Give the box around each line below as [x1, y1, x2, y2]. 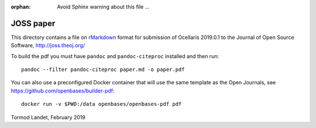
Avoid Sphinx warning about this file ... [57, 3, 150, 10]
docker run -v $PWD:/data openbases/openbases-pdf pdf [21, 101, 182, 108]
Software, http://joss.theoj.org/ [11, 42, 85, 49]
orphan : [11, 3, 31, 10]
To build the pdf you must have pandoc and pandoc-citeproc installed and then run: [11, 52, 219, 59]
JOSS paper [11, 18, 56, 29]
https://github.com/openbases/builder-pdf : [11, 87, 115, 94]
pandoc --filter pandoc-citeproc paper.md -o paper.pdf [21, 66, 185, 73]
